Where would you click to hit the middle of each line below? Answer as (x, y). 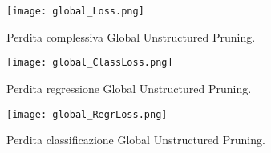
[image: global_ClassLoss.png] (90, 63)
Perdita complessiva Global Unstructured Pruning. (131, 36)
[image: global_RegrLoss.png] (87, 114)
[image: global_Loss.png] (75, 11)
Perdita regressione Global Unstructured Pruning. (129, 88)
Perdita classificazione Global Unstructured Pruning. (136, 140)
